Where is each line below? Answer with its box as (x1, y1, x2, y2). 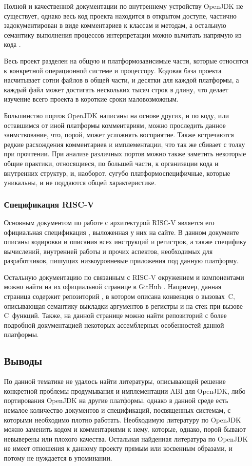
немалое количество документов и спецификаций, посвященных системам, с (4, 405, 231, 415)
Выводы (4, 353, 42, 368)
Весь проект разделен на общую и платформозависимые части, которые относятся (4, 55, 249, 65)
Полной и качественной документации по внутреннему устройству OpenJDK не (4, 1, 243, 11)
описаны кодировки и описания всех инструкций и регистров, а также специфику (4, 236, 247, 247)
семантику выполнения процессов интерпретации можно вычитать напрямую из (4, 29, 242, 40)
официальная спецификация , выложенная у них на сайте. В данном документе (4, 227, 239, 237)
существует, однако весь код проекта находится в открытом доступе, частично (4, 10, 237, 21)
